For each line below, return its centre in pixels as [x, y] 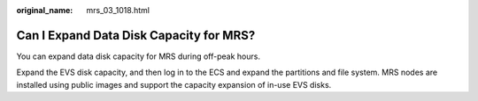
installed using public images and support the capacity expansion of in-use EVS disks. [174, 84]
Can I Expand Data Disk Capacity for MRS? [136, 35]
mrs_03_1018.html [118, 10]
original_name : [45, 10]
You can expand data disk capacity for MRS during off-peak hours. [139, 56]
